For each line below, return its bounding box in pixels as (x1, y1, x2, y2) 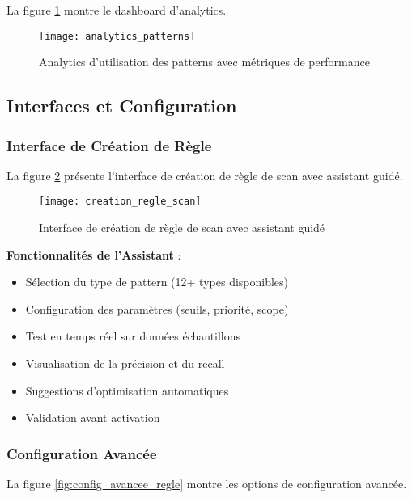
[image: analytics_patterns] (39, 30, 196, 42)
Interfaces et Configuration (6, 93, 237, 118)
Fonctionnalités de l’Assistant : (6, 246, 181, 263)
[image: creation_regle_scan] (39, 196, 202, 208)
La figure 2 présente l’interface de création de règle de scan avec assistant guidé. (6, 167, 403, 184)
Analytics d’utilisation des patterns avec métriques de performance (39, 53, 370, 70)
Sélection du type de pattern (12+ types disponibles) (25, 273, 289, 290)
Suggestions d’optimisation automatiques (25, 382, 229, 399)
